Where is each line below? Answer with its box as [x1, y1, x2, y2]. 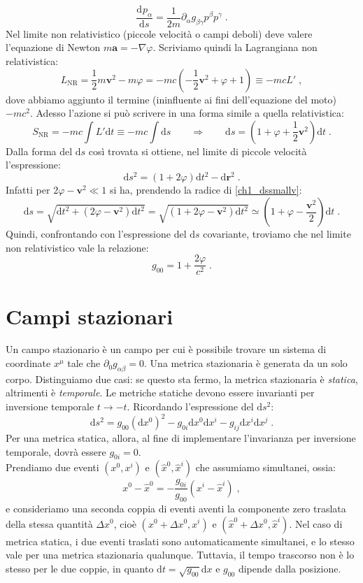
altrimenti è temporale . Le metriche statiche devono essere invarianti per [6, 385, 315, 400]
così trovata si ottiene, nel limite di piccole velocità [88, 143, 307, 158]
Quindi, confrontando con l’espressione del [6, 226, 187, 241]
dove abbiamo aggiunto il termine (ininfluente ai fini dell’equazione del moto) [6, 92, 336, 106]
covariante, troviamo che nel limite [203, 226, 351, 241]
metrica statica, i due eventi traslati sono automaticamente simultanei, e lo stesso [6, 533, 355, 548]
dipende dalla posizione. [238, 561, 341, 575]
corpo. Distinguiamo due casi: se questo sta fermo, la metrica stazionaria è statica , [6, 371, 358, 386]
